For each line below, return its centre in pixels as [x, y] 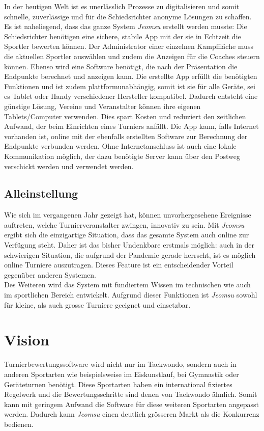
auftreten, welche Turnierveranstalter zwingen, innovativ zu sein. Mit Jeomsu [124, 224]
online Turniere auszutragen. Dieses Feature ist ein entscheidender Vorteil [119, 265]
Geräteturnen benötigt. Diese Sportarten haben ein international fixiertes [118, 384]
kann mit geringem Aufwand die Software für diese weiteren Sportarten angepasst [131, 404]
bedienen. [19, 424]
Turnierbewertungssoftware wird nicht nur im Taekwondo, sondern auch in [120, 364]
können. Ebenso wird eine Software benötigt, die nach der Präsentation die [121, 66]
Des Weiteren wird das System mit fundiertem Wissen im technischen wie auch [127, 285]
